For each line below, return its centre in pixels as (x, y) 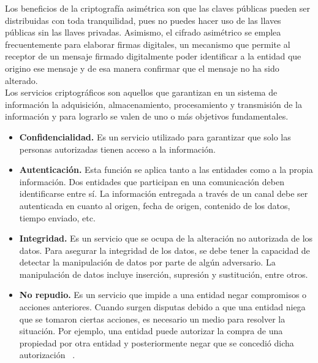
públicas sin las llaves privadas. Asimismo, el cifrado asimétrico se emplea (143, 32)
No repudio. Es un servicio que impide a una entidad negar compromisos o (163, 295)
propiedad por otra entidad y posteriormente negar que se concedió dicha (157, 342)
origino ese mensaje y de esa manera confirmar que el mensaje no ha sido (142, 68)
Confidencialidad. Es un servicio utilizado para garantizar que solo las (155, 136)
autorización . (47, 355)
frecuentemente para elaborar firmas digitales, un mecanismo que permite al (148, 44)
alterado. (21, 80)
